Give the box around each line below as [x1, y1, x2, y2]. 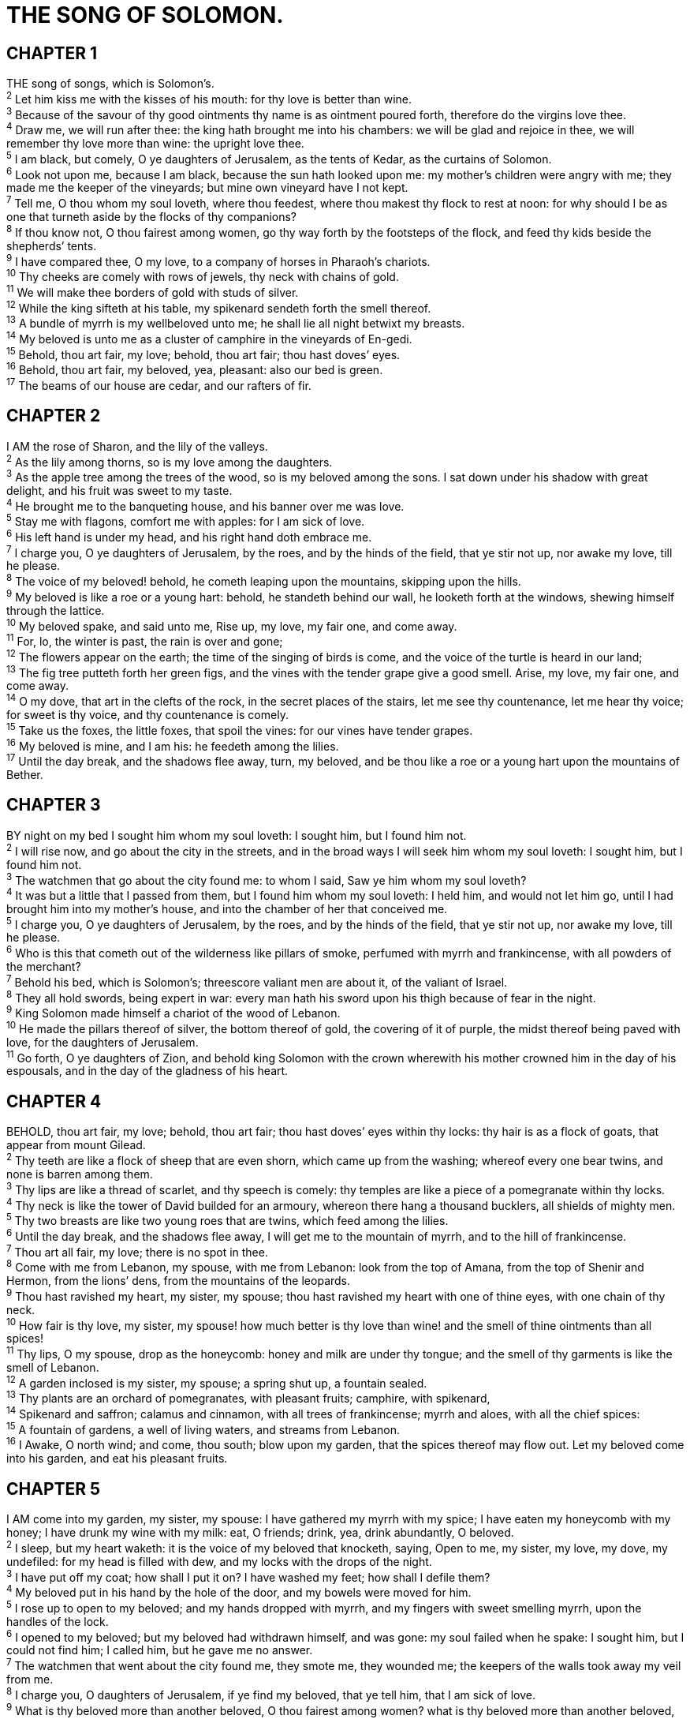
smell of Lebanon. [6, 1360, 99, 1374]
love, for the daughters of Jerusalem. [6, 1035, 199, 1049]
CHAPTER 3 [6, 795, 101, 815]
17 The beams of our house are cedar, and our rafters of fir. [6, 376, 311, 392]
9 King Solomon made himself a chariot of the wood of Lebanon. [6, 1004, 341, 1021]
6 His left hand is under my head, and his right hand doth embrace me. [6, 528, 372, 544]
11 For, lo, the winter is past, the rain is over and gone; [6, 632, 283, 649]
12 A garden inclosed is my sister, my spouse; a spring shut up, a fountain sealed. [6, 1373, 427, 1390]
